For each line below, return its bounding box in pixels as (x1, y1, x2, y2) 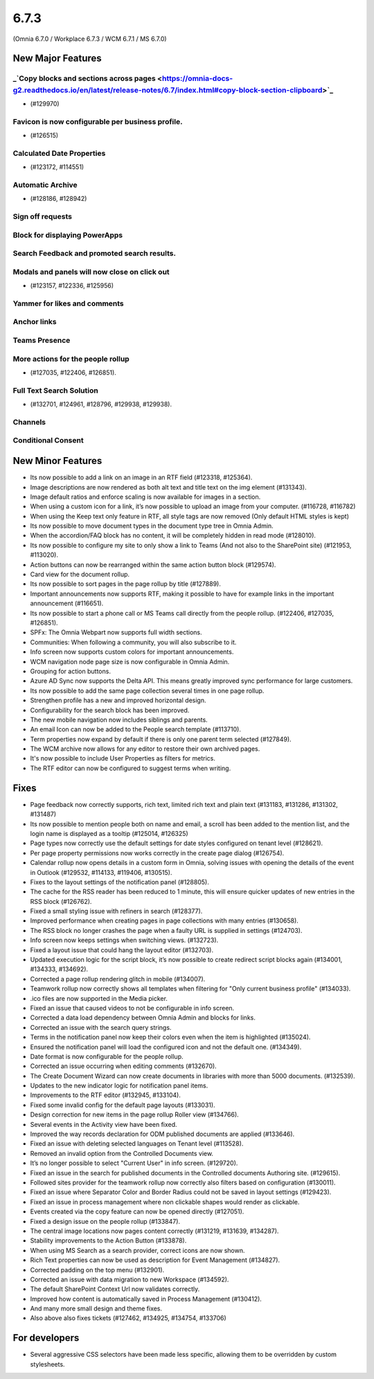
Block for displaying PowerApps (12, 230, 123, 240)
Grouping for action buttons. (30, 667, 111, 675)
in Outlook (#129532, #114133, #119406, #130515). (30, 868, 172, 876)
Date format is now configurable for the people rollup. (30, 1052, 184, 1060)
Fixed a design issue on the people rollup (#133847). (30, 1217, 180, 1225)
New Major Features (12, 53, 102, 64)
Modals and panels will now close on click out (12, 267, 170, 276)
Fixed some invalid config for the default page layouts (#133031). (30, 1101, 215, 1109)
